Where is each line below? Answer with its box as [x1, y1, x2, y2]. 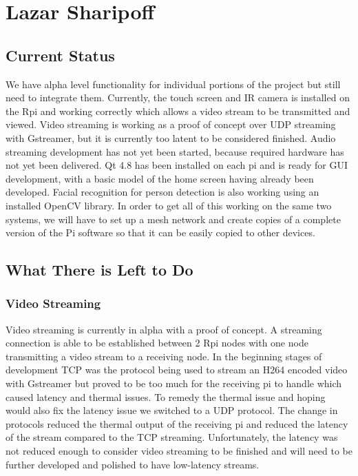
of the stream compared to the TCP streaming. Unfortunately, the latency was [6, 430, 338, 444]
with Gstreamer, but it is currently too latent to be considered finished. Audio [6, 130, 336, 145]
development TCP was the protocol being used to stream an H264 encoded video [6, 362, 348, 377]
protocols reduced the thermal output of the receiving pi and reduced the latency [6, 416, 348, 431]
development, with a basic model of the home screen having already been [6, 171, 314, 185]
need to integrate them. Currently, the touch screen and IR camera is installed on [6, 90, 350, 105]
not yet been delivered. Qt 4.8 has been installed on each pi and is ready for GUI [6, 158, 348, 172]
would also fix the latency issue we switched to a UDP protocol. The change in [6, 403, 338, 417]
